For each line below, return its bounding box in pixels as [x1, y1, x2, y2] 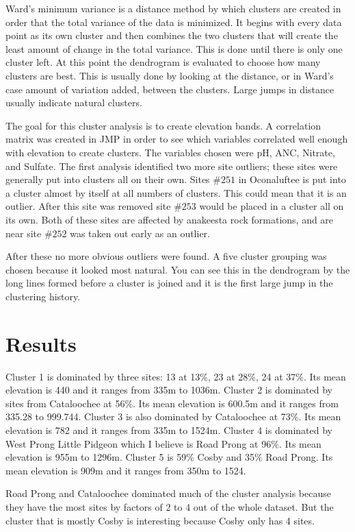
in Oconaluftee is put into [238, 172, 346, 186]
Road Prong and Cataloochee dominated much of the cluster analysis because [5, 486, 331, 500]
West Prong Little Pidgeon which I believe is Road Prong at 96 [5, 436, 272, 450]
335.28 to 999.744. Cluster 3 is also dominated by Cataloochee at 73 [5, 409, 291, 424]
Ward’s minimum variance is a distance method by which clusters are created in [5, 1, 341, 15]
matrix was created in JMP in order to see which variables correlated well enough [5, 132, 348, 146]
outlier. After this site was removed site [5, 199, 171, 213]
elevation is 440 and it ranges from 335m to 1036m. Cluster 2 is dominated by [5, 383, 332, 397]
